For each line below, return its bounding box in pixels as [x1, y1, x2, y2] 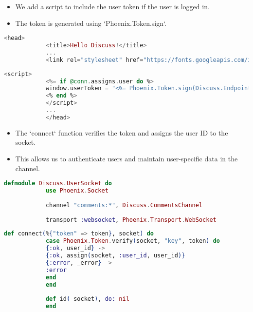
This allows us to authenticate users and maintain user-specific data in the [15, 154, 238, 163]
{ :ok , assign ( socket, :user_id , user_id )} [45, 252, 185, 259]
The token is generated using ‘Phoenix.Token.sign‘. [15, 18, 166, 28]
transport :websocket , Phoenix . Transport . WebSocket [45, 216, 217, 223]
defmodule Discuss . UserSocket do [4, 180, 112, 187]
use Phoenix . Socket [45, 187, 108, 195]
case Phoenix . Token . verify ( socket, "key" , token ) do [45, 237, 220, 245]
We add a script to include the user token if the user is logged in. [15, 1, 210, 11]
